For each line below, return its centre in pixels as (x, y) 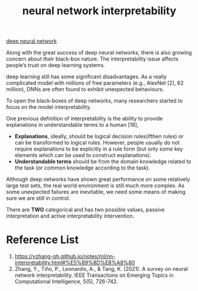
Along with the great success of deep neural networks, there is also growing (99, 53)
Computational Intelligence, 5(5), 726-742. (66, 282)
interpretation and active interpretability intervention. (70, 216)
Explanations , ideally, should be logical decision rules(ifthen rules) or (99, 136)
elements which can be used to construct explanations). (83, 155)
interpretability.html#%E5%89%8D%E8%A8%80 (75, 263)
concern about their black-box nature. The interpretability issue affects (92, 59)
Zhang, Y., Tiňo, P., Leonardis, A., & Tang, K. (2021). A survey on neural (101, 269)
